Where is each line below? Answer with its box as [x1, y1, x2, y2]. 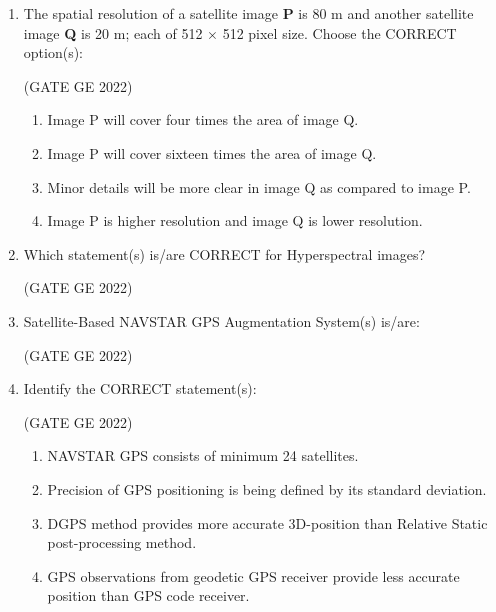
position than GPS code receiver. [47, 585, 250, 606]
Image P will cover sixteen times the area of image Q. [47, 142, 377, 163]
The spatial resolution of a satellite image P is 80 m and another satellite [23, 3, 474, 23]
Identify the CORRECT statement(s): [23, 378, 257, 399]
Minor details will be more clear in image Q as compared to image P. [47, 176, 471, 197]
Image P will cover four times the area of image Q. [47, 109, 359, 130]
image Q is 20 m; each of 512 [23, 22, 203, 43]
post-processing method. [47, 532, 197, 553]
